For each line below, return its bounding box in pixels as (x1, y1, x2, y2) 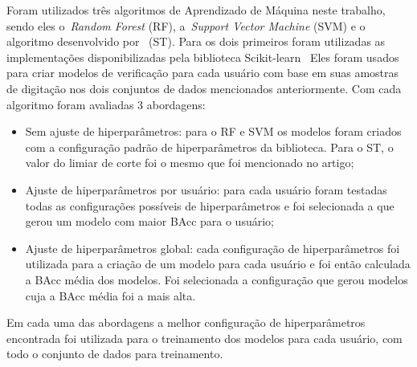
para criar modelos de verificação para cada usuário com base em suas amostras (6, 64, 399, 81)
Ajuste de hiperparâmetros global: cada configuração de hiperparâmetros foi (25, 239, 400, 256)
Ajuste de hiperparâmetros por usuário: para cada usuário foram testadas (25, 181, 387, 198)
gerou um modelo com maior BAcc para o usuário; (25, 213, 274, 230)
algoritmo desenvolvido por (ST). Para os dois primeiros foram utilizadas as (6, 33, 386, 50)
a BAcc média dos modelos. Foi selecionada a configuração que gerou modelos (25, 271, 408, 287)
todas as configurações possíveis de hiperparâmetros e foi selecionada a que (25, 197, 395, 214)
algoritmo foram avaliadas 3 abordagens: (6, 96, 206, 112)
